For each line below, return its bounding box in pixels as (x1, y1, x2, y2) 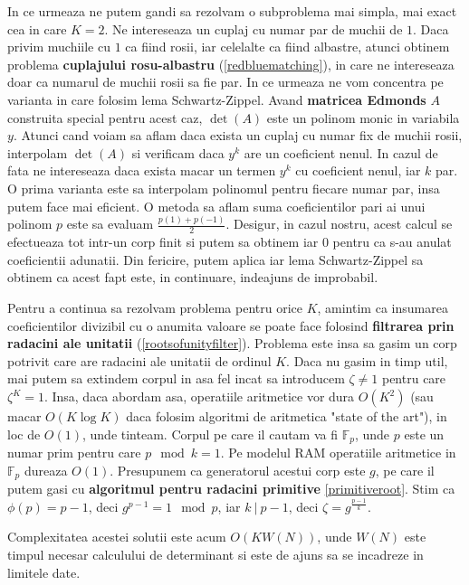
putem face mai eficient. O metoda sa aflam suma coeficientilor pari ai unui (7, 196, 426, 215)
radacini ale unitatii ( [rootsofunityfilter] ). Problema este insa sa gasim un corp (7, 334, 457, 353)
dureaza (24, 460, 68, 479)
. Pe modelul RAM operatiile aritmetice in (220, 443, 456, 462)
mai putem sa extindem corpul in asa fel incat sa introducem (7, 369, 345, 388)
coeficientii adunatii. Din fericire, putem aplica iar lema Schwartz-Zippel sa (7, 250, 424, 269)
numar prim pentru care (7, 443, 141, 462)
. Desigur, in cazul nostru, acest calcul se (225, 214, 453, 233)
